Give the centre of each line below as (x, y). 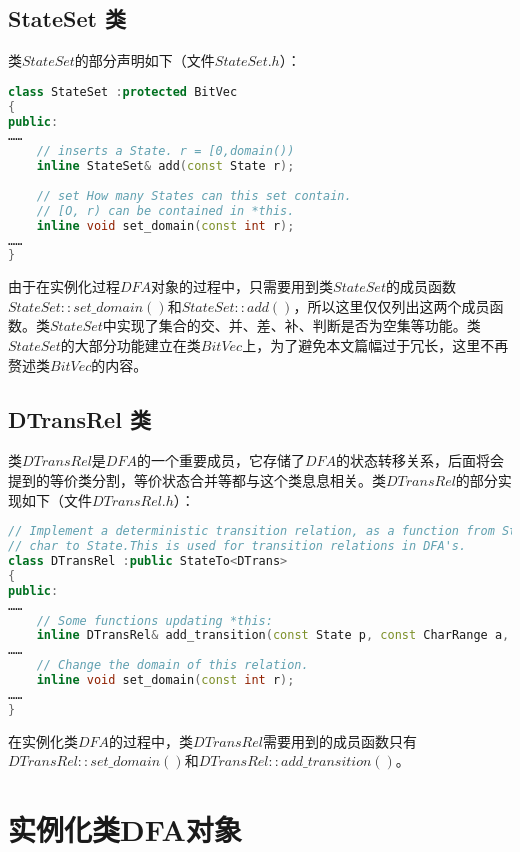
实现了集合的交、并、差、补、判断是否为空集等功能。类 (298, 325)
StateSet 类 (67, 18)
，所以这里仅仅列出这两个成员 (391, 305)
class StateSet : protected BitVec (123, 91)
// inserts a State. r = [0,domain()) (165, 151)
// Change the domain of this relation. (172, 665)
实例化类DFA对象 (125, 829)
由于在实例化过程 (64, 286)
